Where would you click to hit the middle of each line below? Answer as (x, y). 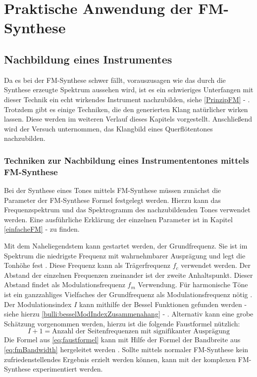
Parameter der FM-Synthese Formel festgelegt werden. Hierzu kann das (112, 200)
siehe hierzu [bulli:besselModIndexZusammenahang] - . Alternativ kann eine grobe (129, 314)
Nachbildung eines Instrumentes (88, 59)
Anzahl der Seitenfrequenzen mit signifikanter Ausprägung (141, 332)
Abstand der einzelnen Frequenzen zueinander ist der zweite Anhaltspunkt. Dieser (128, 275)
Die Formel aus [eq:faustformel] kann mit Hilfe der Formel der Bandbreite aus (122, 340)
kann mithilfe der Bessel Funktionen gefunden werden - (163, 304)
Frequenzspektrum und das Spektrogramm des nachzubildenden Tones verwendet (127, 210)
